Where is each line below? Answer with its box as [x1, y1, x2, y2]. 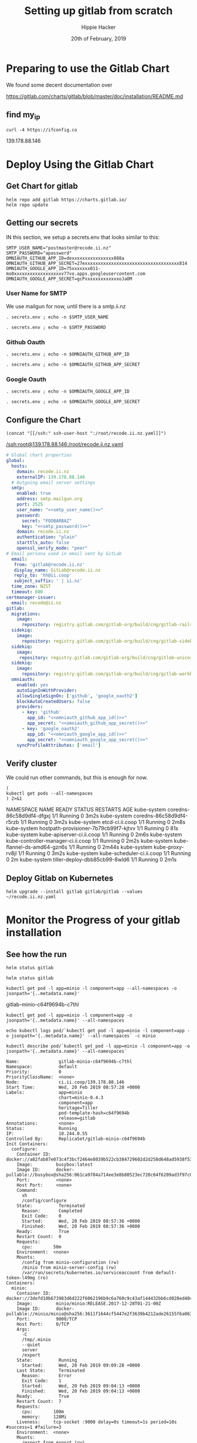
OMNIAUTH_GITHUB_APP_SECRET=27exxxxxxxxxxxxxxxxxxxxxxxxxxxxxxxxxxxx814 [6, 260, 188, 266]
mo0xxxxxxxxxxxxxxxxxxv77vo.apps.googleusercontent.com [6, 271, 145, 277]
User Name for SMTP [6, 290, 67, 298]
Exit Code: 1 [21, 1378, 62, 1384]
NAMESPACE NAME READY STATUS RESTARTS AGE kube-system [6, 806, 167, 813]
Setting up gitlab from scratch [24, 4, 173, 18]
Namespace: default [6, 1064, 77, 1070]
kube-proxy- [153, 843, 185, 851]
